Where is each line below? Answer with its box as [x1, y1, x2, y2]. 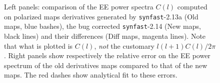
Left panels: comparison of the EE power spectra [4, 1, 153, 11]
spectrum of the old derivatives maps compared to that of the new [4, 60, 207, 70]
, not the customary [94, 40, 154, 51]
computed [177, 1, 207, 11]
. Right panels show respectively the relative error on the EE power [4, 50, 210, 61]
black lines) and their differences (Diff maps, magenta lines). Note [4, 30, 206, 41]
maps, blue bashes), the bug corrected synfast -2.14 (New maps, [4, 21, 201, 31]
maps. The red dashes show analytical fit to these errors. [4, 70, 177, 80]
